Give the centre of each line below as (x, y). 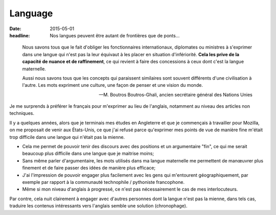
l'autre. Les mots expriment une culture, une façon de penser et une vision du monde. (112, 85)
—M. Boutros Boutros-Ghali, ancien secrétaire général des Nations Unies (176, 94)
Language (31, 13)
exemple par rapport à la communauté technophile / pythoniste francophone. (103, 182)
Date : (15, 29)
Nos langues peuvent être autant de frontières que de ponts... (115, 35)
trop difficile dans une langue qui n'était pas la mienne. (67, 137)
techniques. (22, 113)
